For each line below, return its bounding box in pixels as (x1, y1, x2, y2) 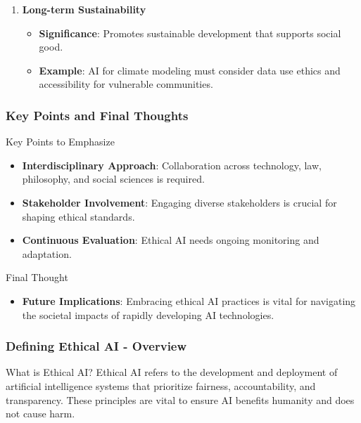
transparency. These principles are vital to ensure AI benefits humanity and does (6, 392, 355, 407)
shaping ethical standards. (22, 209, 135, 223)
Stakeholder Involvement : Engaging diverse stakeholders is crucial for (22, 195, 337, 209)
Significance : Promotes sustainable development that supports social (39, 25, 341, 40)
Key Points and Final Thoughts (6, 106, 189, 124)
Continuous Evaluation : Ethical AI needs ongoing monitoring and (22, 233, 319, 247)
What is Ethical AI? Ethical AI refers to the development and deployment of (6, 365, 338, 379)
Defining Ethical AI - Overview (6, 337, 187, 355)
